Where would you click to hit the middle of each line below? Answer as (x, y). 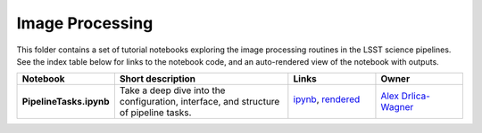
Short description (158, 79)
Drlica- (416, 96)
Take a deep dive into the (172, 90)
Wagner (397, 107)
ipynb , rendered (327, 99)
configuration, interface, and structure (199, 102)
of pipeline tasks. (155, 113)
